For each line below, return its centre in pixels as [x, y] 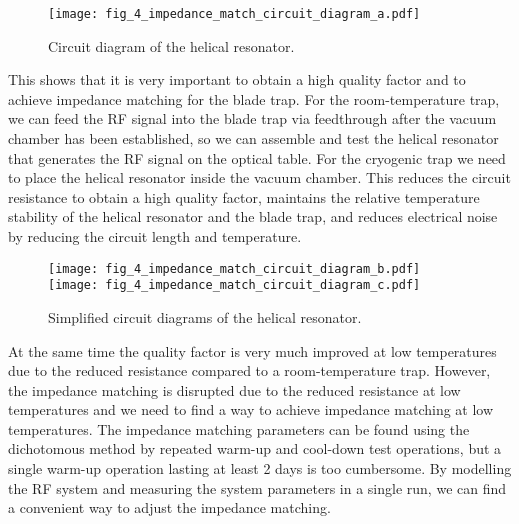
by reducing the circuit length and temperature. [155, 236]
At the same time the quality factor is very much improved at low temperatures [252, 350]
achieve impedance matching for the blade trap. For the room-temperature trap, [254, 98]
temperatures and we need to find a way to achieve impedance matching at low [251, 409]
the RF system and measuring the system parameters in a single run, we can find [257, 487]
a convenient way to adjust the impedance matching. [169, 507]
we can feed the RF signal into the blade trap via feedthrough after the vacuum [252, 118]
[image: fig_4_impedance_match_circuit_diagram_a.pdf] [234, 14]
